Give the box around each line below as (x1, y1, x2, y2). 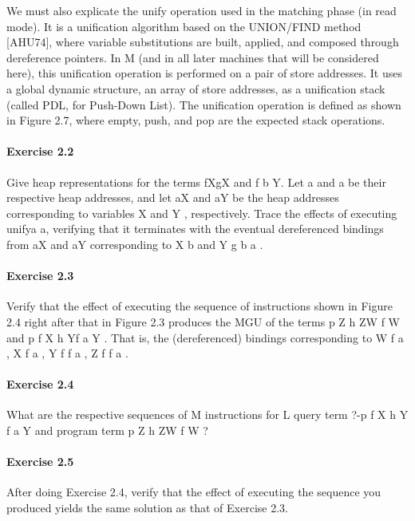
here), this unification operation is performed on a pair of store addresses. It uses (6, 65, 402, 81)
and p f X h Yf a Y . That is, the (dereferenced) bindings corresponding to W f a (6, 329, 404, 345)
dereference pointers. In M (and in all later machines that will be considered (6, 49, 379, 65)
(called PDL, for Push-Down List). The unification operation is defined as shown (6, 96, 401, 112)
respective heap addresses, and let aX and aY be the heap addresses (6, 189, 339, 206)
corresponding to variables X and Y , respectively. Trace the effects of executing (6, 204, 397, 221)
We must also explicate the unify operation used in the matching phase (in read (6, 2, 397, 18)
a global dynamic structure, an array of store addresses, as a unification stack (6, 80, 385, 97)
